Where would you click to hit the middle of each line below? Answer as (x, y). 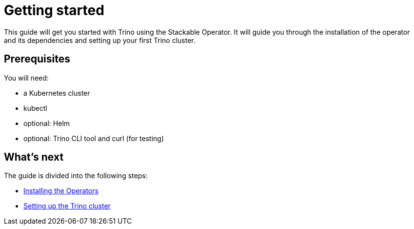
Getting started (54, 10)
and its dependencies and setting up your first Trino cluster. (100, 40)
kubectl (35, 108)
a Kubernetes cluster (57, 93)
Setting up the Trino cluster (67, 206)
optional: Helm (47, 123)
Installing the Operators (61, 191)
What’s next (34, 157)
